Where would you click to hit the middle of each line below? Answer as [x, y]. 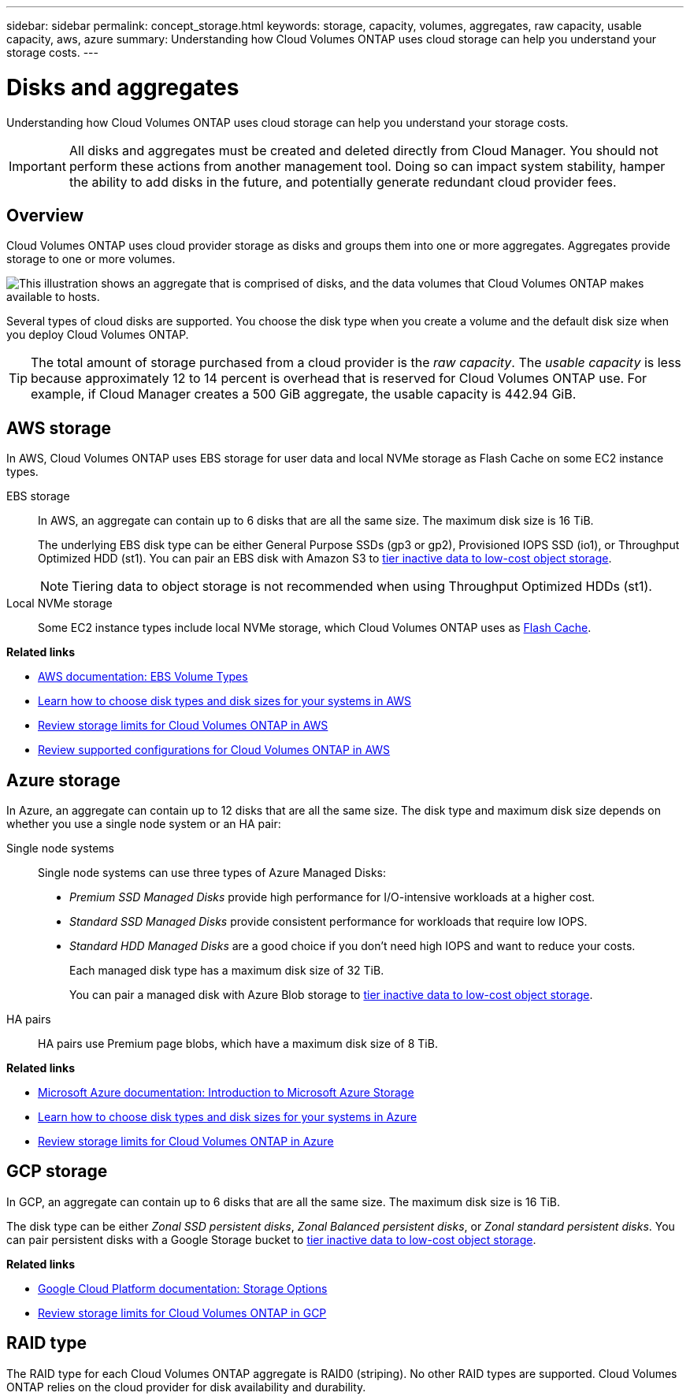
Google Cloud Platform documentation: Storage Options [183, 1288]
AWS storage [59, 428]
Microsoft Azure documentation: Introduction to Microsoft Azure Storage [226, 1093]
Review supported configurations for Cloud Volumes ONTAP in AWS [214, 750]
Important [37, 166]
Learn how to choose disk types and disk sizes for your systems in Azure [228, 1117]
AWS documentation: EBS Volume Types [143, 677]
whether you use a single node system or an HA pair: [144, 824]
